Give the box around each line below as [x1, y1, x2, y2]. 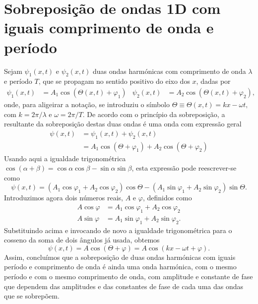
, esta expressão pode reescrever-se [131, 163, 237, 173]
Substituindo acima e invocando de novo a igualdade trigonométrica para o [4, 225, 232, 235]
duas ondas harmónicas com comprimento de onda [93, 65, 246, 76]
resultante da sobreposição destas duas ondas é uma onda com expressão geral [4, 119, 242, 129]
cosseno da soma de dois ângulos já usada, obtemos [4, 235, 160, 245]
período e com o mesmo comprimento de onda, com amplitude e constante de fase [4, 271, 253, 281]
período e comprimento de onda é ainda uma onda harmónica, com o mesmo [4, 261, 237, 272]
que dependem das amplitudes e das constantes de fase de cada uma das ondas [4, 281, 244, 291]
